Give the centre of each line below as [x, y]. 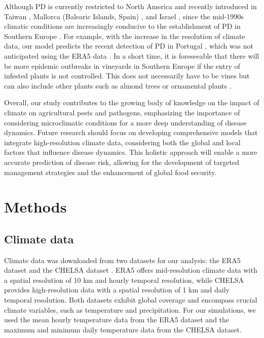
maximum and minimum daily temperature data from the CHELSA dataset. [123, 329]
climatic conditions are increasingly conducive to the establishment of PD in [122, 26]
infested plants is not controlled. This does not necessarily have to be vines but [127, 76]
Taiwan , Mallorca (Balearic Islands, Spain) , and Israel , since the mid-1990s [124, 16]
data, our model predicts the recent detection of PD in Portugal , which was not [129, 46]
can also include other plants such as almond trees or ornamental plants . [118, 85]
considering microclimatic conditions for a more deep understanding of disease [125, 122]
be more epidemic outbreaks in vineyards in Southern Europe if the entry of [122, 66]
